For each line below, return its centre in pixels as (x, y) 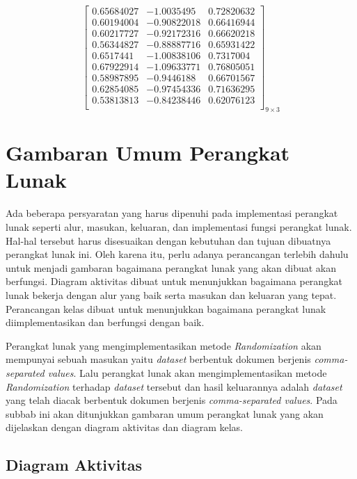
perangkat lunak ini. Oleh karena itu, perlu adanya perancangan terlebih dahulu (177, 254)
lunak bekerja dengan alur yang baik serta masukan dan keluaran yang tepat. (171, 294)
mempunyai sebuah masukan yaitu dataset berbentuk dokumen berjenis (158, 359)
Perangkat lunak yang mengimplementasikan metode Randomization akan (164, 345)
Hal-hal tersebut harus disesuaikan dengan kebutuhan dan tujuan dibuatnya (168, 240)
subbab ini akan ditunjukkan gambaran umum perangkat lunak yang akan (165, 413)
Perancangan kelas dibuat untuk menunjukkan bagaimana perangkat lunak (166, 308)
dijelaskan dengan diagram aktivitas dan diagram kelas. (125, 427)
